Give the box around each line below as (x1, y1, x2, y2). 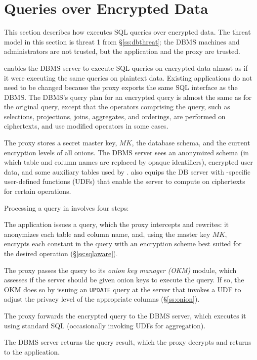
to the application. (4, 346, 60, 357)
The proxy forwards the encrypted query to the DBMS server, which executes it (4, 311, 246, 321)
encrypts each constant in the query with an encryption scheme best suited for (4, 238, 242, 249)
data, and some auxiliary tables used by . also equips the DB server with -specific (4, 166, 251, 177)
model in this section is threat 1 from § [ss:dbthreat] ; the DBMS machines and (4, 36, 240, 46)
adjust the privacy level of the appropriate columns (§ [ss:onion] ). (4, 294, 200, 304)
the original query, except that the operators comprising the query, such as (4, 101, 230, 112)
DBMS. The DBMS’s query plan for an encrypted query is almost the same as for (4, 91, 252, 102)
